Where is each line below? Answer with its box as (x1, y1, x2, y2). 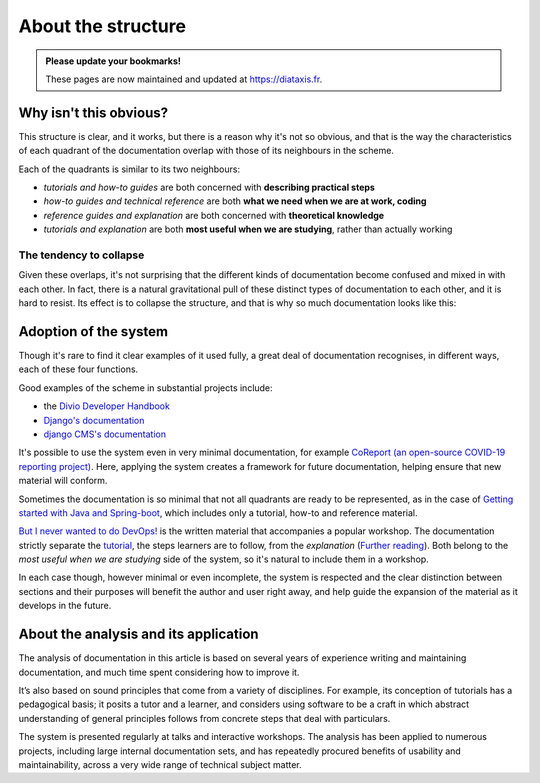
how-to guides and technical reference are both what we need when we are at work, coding (43, 195, 427, 207)
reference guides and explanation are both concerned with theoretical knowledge (43, 209, 385, 221)
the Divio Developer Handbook (43, 400, 170, 412)
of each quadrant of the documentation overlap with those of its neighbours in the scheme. (18, 145, 395, 157)
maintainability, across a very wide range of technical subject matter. (18, 758, 302, 770)
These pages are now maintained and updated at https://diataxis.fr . (45, 73, 323, 85)
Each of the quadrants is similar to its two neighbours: (18, 163, 240, 175)
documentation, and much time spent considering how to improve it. (18, 666, 300, 678)
